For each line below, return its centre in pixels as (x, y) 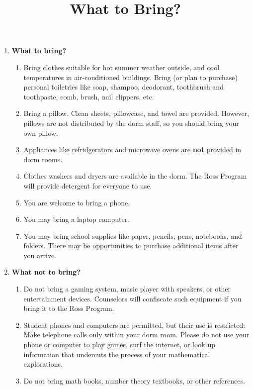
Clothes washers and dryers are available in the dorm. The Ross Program (135, 176)
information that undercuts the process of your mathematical (117, 354)
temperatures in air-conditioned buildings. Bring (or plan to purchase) (131, 77)
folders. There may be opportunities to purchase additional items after (131, 245)
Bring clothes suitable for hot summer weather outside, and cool (122, 67)
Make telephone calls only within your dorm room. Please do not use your (136, 335)
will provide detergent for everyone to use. (88, 185)
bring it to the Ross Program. (69, 308)
